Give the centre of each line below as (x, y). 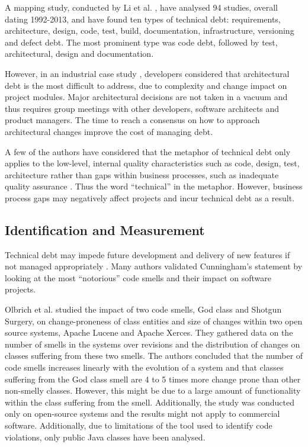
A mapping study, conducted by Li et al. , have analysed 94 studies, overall (142, 7)
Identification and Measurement (105, 229)
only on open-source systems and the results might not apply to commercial (142, 414)
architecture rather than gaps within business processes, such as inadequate (142, 174)
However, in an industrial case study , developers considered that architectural (147, 73)
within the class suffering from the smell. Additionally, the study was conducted (150, 402)
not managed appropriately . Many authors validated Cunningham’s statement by (154, 266)
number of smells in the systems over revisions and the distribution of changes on (153, 344)
